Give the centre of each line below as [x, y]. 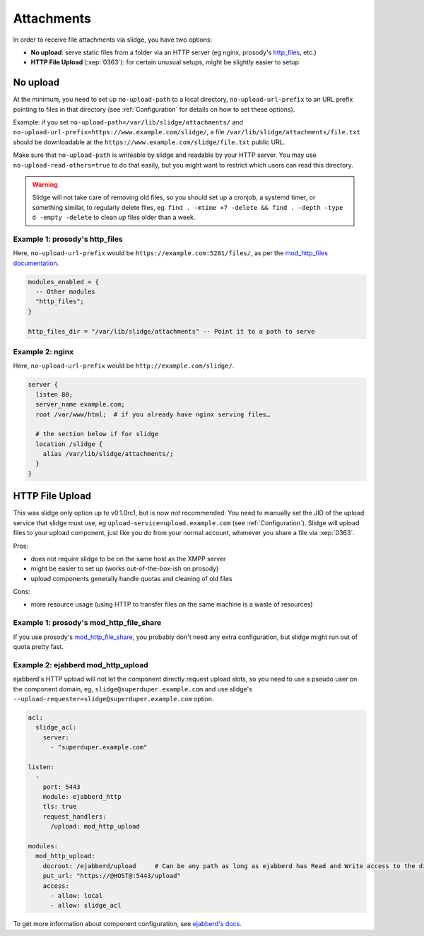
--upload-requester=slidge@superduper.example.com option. [114, 698]
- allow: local [77, 895]
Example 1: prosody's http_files [68, 239]
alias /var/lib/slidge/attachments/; [108, 454]
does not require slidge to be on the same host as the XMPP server [128, 558]
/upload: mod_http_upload [95, 826]
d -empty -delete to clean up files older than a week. [114, 217]
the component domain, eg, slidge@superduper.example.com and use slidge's [132, 689]
